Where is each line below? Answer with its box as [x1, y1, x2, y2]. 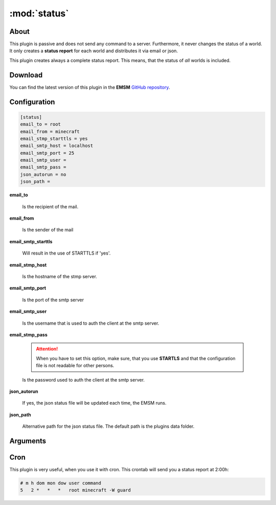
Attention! [36, 346, 58, 352]
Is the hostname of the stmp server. [22, 273, 97, 279]
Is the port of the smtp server [22, 297, 84, 303]
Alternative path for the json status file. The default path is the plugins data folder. [22, 423, 195, 430]
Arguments [9, 436, 47, 445]
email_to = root [20, 121, 61, 128]
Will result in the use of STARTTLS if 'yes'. [22, 250, 111, 256]
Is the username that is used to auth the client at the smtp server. [22, 320, 159, 326]
